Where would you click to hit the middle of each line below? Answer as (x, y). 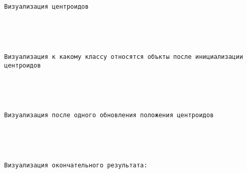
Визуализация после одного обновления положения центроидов (109, 115)
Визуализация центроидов (46, 7)
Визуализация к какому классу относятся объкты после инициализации (124, 57)
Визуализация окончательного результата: (76, 165)
